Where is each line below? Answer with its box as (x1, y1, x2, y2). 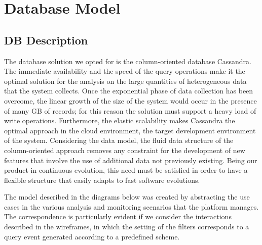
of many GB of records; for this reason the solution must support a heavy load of (4, 105, 256, 116)
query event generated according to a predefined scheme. (4, 231, 180, 241)
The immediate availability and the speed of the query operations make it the (4, 66, 245, 76)
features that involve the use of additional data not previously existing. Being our (4, 155, 257, 165)
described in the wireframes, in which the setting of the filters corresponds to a (4, 221, 249, 232)
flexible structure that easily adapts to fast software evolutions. (4, 174, 200, 185)
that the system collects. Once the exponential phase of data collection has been (4, 85, 253, 96)
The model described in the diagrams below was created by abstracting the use (4, 191, 250, 202)
